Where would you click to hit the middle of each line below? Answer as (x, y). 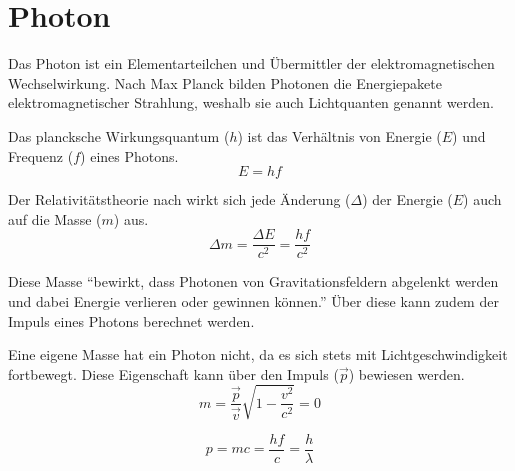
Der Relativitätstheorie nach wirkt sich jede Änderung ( (179, 199)
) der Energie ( (407, 199)
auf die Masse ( (55, 218)
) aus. (131, 218)
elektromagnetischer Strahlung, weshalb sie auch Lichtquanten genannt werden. (251, 102)
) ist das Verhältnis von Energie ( (339, 135)
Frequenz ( (41, 155)
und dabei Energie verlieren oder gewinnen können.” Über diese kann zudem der (253, 300)
